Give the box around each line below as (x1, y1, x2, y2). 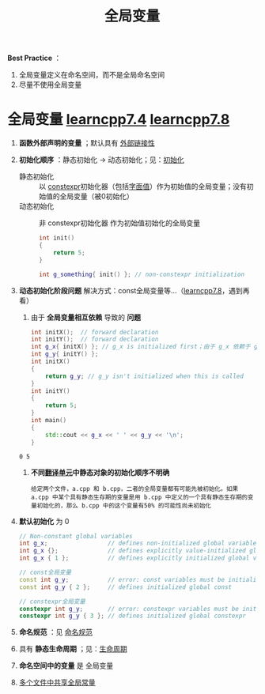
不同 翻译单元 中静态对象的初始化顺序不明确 (30, 467, 170, 477)
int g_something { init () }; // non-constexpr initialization (38, 270, 245, 278)
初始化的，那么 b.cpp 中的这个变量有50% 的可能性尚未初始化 (36, 501, 211, 510)
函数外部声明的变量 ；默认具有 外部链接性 (18, 138, 155, 148)
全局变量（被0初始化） (59, 191, 134, 202)
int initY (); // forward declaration (30, 335, 159, 344)
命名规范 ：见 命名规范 (18, 628, 93, 637)
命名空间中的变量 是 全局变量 (18, 661, 114, 670)
